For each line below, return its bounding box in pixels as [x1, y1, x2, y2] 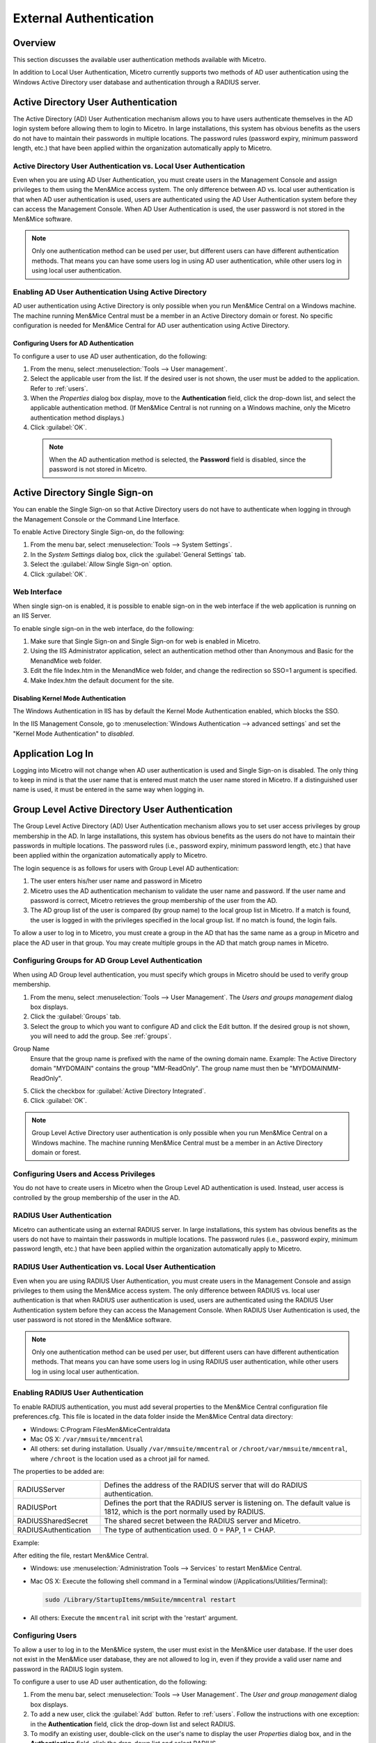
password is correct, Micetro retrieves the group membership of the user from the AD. [30, 897, 278, 905]
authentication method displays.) [30, 413, 125, 422]
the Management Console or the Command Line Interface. [13, 515, 180, 523]
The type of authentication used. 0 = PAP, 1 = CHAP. [104, 1525, 276, 1535]
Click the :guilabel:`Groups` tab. [30, 1012, 121, 1021]
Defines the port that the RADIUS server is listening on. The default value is [104, 1498, 351, 1507]
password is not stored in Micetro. [49, 465, 148, 473]
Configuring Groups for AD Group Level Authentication [13, 956, 203, 966]
